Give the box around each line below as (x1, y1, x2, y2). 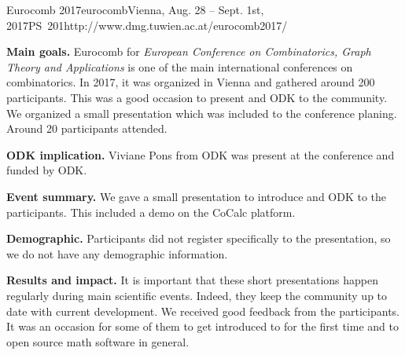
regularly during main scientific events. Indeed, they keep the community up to (6, 287, 388, 303)
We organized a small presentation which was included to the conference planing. (6, 104, 397, 121)
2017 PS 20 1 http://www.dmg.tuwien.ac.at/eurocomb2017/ (6, 16, 288, 33)
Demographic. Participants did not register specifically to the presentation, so (6, 230, 391, 247)
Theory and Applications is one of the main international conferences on (6, 58, 353, 75)
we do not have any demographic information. (6, 245, 228, 262)
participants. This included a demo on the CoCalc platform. (6, 203, 296, 220)
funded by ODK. (6, 162, 87, 178)
